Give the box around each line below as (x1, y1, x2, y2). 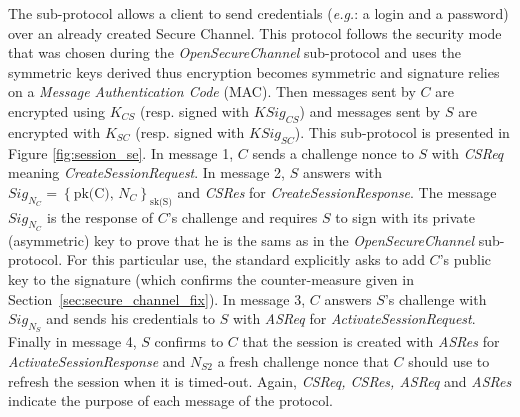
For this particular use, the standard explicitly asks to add (66, 249, 425, 270)
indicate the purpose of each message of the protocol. (8, 390, 334, 411)
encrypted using (8, 100, 105, 121)
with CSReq (431, 142, 504, 163)
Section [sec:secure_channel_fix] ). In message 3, (8, 288, 306, 309)
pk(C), (73, 186, 114, 201)
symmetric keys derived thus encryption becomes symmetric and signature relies (8, 61, 500, 82)
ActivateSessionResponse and (8, 350, 186, 371)
